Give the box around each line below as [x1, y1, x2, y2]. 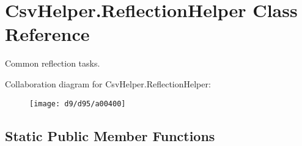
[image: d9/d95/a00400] [29, 99, 126, 108]
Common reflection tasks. [5, 57, 100, 70]
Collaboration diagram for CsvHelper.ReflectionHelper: [5, 77, 211, 90]
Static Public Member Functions [5, 126, 215, 145]
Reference [5, 21, 90, 46]
